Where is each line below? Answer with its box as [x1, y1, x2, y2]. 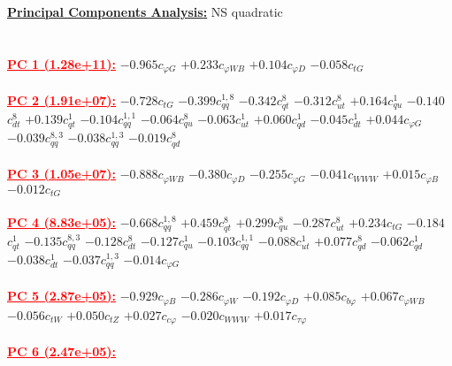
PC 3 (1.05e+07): [7, 164, 117, 183]
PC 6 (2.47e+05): [7, 341, 117, 360]
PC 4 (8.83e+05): [7, 212, 117, 231]
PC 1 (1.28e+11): [7, 54, 117, 72]
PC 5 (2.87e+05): [7, 286, 117, 305]
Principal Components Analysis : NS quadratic [7, 3, 283, 20]
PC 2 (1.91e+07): [7, 90, 117, 109]
